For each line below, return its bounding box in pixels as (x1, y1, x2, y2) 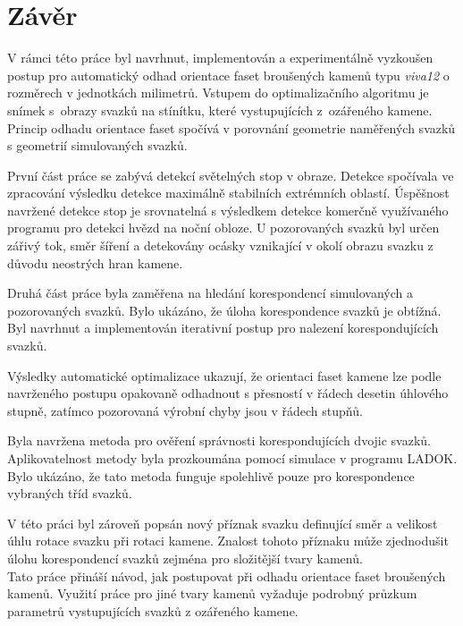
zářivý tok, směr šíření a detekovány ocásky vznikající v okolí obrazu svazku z (7, 236, 434, 255)
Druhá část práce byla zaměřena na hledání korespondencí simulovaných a (7, 283, 414, 302)
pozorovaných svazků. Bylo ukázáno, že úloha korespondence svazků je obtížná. (7, 300, 442, 319)
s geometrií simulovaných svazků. (7, 136, 188, 155)
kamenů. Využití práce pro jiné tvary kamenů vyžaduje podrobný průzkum (7, 584, 417, 603)
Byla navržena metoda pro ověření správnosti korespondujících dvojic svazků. (7, 431, 431, 450)
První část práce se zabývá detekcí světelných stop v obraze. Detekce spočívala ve (7, 165, 454, 184)
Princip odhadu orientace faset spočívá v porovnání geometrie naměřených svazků (7, 118, 456, 137)
